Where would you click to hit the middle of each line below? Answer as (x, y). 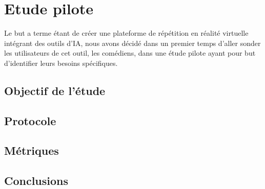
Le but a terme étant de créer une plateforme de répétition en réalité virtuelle (126, 33)
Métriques (32, 150)
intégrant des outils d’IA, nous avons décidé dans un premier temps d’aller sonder (132, 43)
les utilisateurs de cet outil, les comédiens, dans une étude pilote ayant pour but (130, 53)
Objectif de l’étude (55, 90)
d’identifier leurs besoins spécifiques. (61, 63)
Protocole (30, 120)
